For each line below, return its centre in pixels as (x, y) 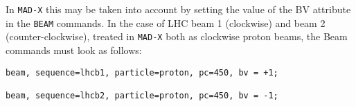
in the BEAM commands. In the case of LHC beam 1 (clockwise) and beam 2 (166, 23)
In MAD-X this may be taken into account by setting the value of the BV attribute (178, 9)
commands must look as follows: (74, 50)
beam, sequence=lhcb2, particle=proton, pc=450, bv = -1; (142, 95)
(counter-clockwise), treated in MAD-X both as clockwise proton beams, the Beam (177, 36)
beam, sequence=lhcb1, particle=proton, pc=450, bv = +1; (142, 72)
